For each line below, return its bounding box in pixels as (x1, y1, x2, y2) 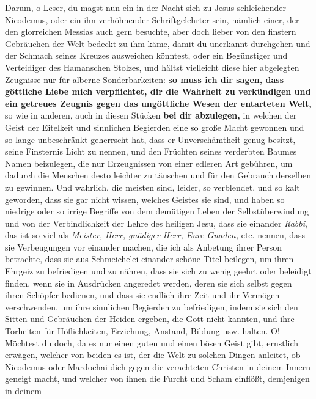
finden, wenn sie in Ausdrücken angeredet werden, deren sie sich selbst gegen (5, 276, 292, 289)
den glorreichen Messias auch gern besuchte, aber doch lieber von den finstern (5, 25, 296, 38)
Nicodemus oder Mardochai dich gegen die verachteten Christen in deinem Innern (5, 360, 311, 373)
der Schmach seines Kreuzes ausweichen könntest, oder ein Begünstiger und (5, 49, 288, 62)
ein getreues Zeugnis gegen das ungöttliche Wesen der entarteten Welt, (5, 97, 312, 109)
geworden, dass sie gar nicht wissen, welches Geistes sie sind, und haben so (5, 192, 285, 205)
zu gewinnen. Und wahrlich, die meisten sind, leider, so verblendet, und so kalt (5, 180, 300, 193)
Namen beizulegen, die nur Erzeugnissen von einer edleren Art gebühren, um (5, 156, 293, 169)
